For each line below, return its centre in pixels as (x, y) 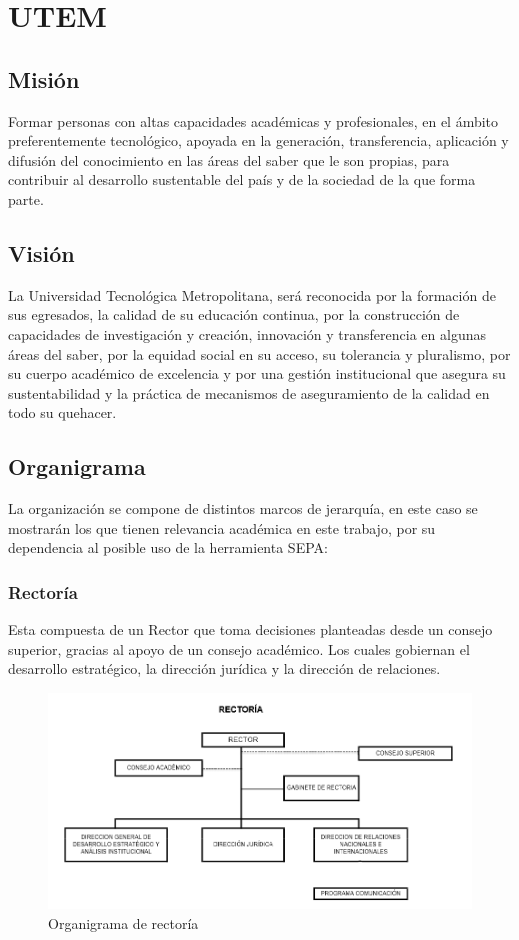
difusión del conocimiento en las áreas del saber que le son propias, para (229, 159)
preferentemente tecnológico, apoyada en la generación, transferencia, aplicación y (258, 140)
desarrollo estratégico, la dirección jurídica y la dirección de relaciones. (224, 668)
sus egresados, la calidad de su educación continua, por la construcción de (234, 314)
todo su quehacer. (62, 412)
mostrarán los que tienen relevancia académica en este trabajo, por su (222, 527)
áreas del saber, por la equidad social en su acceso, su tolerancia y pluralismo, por (259, 353)
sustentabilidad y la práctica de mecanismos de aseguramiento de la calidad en (249, 392)
